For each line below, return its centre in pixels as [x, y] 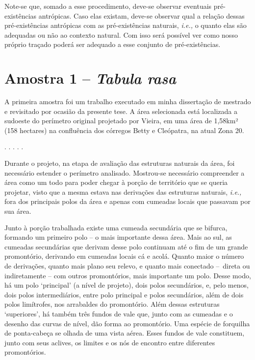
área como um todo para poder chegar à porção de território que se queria [116, 182]
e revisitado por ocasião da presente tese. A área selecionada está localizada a [121, 111]
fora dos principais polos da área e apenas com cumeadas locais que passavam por [127, 201]
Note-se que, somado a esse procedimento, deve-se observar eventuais [108, 6]
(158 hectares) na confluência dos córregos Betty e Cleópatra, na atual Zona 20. [124, 130]
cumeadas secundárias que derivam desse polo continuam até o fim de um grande [126, 246]
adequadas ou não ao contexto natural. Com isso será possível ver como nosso [121, 34]
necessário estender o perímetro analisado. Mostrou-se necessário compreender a [125, 172]
